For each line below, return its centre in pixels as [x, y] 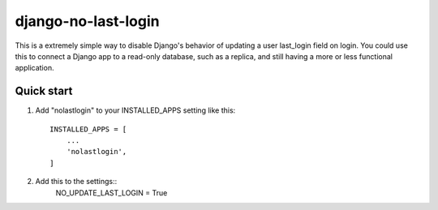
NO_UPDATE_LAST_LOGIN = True [112, 193]
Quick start [44, 91]
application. [34, 68]
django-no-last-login [87, 21]
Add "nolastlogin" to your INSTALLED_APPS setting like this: [135, 110]
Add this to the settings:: [76, 182]
